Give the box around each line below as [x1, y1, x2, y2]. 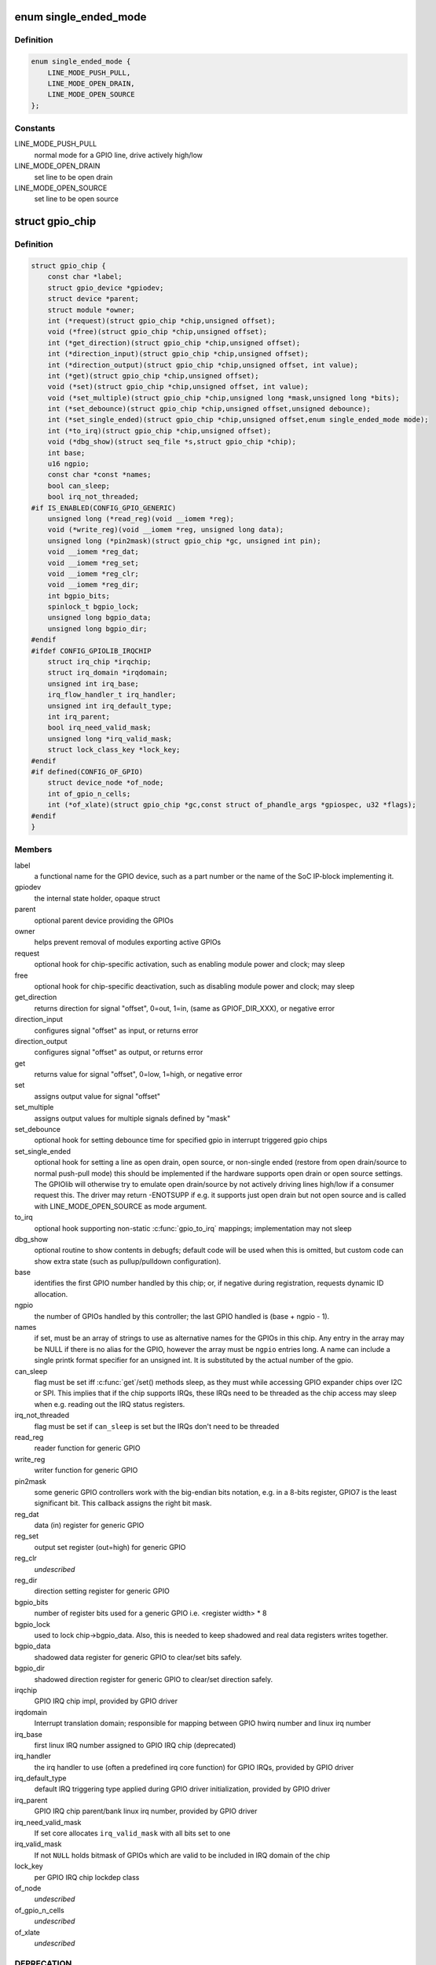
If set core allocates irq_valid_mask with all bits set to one [34, 1828, 231, 1838]
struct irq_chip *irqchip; [47, 657, 152, 667]
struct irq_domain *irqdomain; [47, 668, 168, 678]
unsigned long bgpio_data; [47, 613, 152, 623]
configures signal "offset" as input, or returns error [34, 1026, 199, 1035]
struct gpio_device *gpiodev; [47, 283, 164, 292]
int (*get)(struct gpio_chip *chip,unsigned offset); [47, 371, 259, 380]
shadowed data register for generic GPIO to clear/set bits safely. [34, 1652, 243, 1662]
